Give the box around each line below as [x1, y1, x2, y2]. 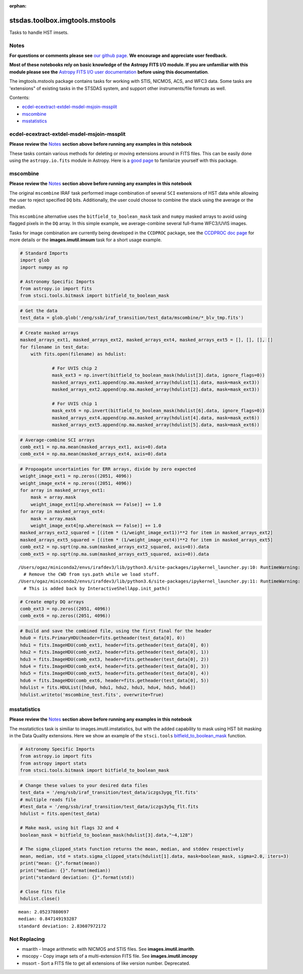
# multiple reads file [20, 796, 76, 803]
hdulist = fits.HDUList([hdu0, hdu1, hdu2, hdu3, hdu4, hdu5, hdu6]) [20, 685, 196, 690]
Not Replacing [9, 936, 45, 943]
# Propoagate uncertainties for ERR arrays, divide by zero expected [20, 466, 196, 472]
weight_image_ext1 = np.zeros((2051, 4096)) [20, 473, 132, 479]
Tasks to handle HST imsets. [9, 29, 69, 35]
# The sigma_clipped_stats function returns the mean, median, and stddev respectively [20, 846, 244, 852]
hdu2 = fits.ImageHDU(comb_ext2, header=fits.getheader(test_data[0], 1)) [20, 649, 210, 655]
